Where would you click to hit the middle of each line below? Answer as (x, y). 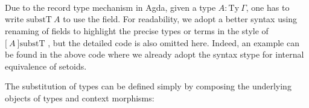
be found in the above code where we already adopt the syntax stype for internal (154, 54)
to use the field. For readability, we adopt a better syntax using (180, 19)
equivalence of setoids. (46, 66)
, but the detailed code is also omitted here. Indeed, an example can (174, 42)
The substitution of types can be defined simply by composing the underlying (148, 86)
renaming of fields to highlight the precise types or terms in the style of (137, 30)
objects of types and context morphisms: (80, 97)
